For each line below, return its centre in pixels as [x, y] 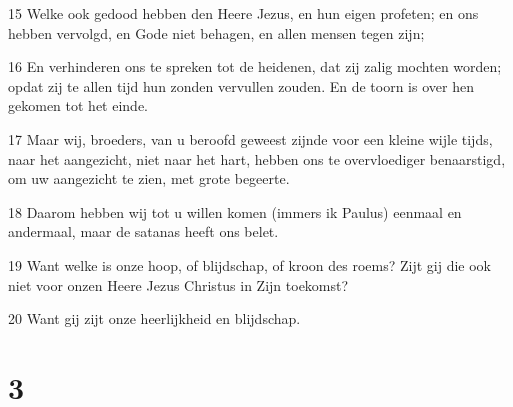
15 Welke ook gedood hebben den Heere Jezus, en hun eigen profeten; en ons [243, 13]
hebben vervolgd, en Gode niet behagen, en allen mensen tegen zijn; [216, 32]
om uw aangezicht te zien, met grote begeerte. [149, 178]
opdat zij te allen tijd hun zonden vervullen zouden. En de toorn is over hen [241, 85]
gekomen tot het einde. [78, 105]
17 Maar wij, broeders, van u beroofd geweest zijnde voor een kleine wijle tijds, [250, 138]
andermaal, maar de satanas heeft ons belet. [143, 231]
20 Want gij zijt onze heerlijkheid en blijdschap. [154, 318]
